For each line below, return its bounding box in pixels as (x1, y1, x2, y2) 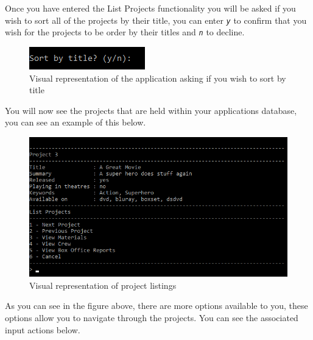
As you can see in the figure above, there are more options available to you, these (5, 299, 308, 312)
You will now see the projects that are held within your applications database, (5, 104, 297, 116)
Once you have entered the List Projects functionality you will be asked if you (5, 2, 296, 14)
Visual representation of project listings (29, 278, 177, 291)
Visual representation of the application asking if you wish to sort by (29, 71, 286, 84)
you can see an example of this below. (5, 116, 146, 129)
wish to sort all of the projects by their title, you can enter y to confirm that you (5, 13, 307, 26)
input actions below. (5, 323, 80, 336)
